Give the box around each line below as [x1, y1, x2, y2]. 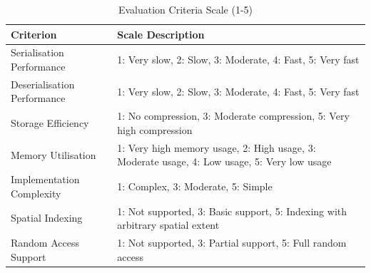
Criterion [11, 26, 57, 41]
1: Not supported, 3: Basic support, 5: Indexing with [117, 203, 347, 218]
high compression [117, 122, 193, 137]
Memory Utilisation [11, 147, 96, 162]
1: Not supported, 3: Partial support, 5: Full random [117, 235, 347, 250]
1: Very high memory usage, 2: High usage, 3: [117, 140, 316, 155]
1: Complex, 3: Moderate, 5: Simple [117, 178, 273, 193]
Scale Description [117, 26, 205, 41]
